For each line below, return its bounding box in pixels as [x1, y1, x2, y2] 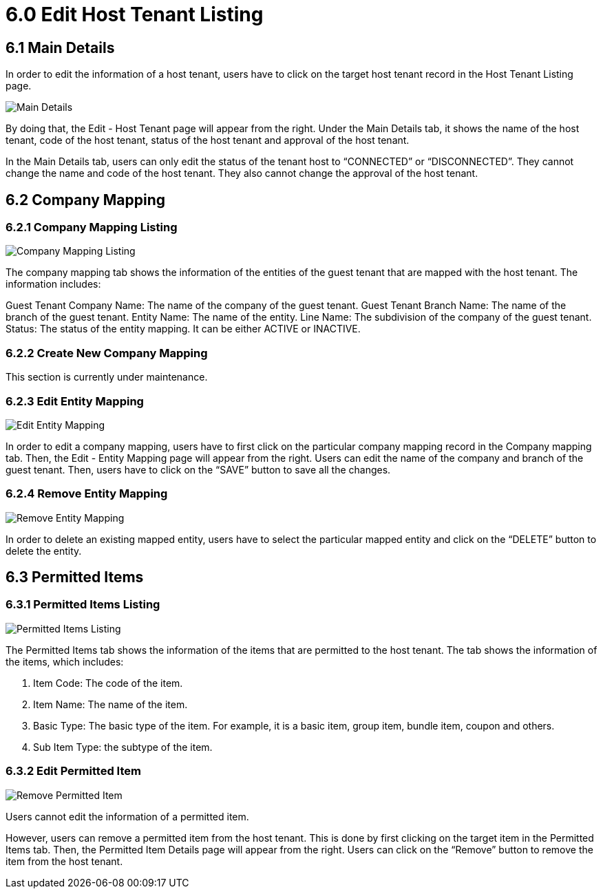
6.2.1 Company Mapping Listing [6, 220, 178, 235]
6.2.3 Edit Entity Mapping [6, 394, 144, 408]
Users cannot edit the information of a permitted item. [6, 810, 249, 822]
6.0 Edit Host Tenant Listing [6, 3, 264, 26]
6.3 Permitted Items [6, 568, 144, 586]
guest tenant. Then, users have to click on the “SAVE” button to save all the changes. [6, 463, 391, 476]
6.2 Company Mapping [6, 191, 166, 209]
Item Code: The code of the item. [33, 677, 183, 689]
